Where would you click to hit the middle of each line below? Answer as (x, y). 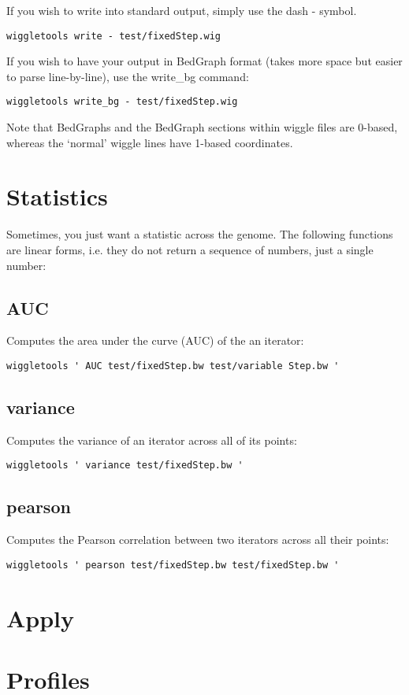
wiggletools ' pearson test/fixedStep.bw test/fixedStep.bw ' (173, 565)
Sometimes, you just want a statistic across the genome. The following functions (200, 234)
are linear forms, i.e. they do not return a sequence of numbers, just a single (190, 250)
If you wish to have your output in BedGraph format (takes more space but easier (204, 61)
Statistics (57, 196)
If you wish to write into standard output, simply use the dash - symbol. (182, 10)
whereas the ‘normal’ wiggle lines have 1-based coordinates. (150, 142)
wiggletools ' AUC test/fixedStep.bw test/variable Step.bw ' (173, 366)
